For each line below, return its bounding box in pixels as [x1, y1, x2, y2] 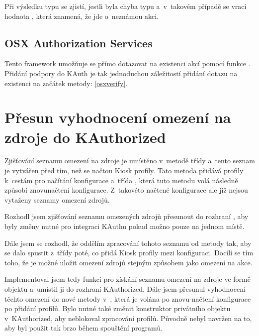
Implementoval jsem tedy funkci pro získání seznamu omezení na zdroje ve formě [4, 274, 251, 284]
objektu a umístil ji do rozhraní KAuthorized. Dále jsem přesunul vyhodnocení [4, 284, 246, 294]
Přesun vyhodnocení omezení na [4, 107, 231, 127]
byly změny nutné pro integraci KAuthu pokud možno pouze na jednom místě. [4, 221, 245, 231]
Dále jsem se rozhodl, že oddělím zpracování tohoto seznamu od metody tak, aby [4, 237, 252, 248]
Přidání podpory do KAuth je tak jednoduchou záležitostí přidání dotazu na [4, 68, 238, 78]
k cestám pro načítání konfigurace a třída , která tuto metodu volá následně [4, 175, 238, 185]
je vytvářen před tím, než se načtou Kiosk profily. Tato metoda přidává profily [4, 165, 244, 176]
